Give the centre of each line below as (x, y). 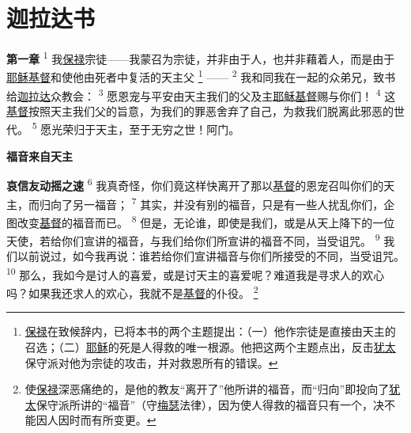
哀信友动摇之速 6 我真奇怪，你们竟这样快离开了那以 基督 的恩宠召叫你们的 (195, 184)
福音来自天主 (40, 156)
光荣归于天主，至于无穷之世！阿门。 (146, 129)
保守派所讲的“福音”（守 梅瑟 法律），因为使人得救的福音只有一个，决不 (216, 404)
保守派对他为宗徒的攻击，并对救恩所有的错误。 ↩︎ (151, 362)
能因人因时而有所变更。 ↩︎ (90, 420)
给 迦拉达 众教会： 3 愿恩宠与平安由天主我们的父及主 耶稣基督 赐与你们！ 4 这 (201, 94)
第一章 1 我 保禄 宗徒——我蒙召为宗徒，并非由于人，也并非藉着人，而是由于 (201, 57)
